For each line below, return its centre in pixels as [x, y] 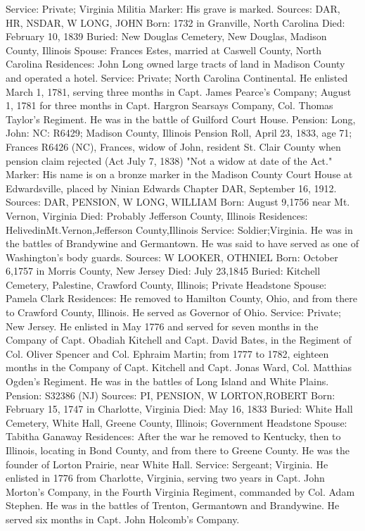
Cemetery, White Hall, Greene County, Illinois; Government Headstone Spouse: [177, 422]
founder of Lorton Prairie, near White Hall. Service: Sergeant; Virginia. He [167, 464]
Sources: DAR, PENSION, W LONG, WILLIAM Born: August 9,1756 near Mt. [178, 202]
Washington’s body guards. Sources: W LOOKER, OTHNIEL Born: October [172, 257]
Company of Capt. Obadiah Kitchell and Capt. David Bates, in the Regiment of [179, 340]
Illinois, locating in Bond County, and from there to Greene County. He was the [178, 450]
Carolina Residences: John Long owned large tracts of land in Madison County [175, 64]
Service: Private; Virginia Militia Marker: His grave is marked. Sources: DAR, [173, 8]
